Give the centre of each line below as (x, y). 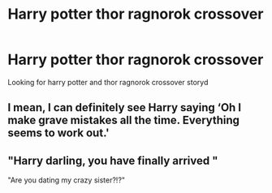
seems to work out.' (59, 133)
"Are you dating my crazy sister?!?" (67, 180)
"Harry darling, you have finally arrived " (113, 160)
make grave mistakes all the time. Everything (124, 120)
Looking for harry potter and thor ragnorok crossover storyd (108, 82)
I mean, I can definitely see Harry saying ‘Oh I (125, 107)
